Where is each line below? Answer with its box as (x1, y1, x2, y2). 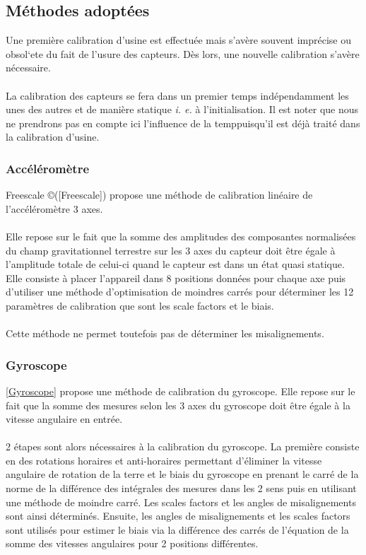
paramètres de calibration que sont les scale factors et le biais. (6, 298, 274, 312)
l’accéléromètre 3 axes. (6, 201, 103, 216)
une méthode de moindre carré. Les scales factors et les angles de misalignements (6, 494, 356, 509)
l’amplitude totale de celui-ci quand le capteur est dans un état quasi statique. (6, 257, 345, 271)
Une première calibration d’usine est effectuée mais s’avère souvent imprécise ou (6, 33, 352, 47)
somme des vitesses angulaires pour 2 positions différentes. (6, 536, 259, 551)
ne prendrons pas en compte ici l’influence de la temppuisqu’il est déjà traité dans (6, 115, 360, 130)
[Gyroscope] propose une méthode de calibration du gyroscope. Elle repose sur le (6, 383, 355, 398)
